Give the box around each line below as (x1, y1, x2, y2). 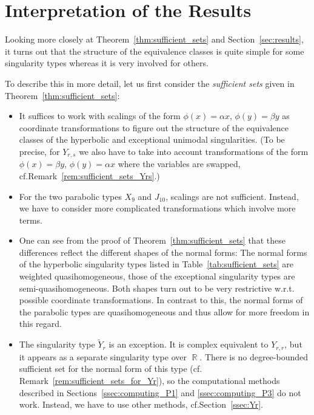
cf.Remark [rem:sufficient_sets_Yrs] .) (19, 169, 160, 182)
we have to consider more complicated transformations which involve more (19, 202, 296, 214)
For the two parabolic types (19, 190, 122, 202)
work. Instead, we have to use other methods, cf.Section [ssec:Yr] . (19, 398, 264, 411)
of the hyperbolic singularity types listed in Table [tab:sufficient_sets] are (19, 258, 293, 270)
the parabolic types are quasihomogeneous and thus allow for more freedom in (19, 305, 310, 318)
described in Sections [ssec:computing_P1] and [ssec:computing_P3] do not (19, 386, 301, 399)
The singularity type (19, 338, 95, 351)
